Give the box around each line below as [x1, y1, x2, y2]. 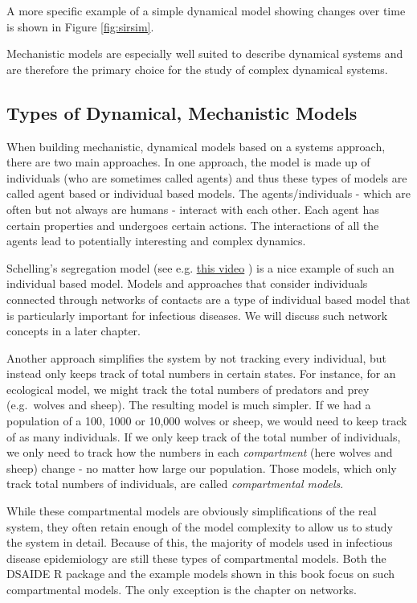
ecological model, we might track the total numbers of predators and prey [6, 380, 370, 397]
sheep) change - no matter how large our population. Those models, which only [6, 459, 397, 476]
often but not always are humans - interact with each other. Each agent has [6, 200, 379, 217]
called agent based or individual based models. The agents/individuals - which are [6, 185, 411, 202]
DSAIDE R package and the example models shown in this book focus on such [6, 565, 395, 582]
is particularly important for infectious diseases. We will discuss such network [6, 306, 388, 323]
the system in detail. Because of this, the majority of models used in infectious [6, 534, 393, 551]
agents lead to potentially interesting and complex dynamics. [6, 232, 306, 249]
